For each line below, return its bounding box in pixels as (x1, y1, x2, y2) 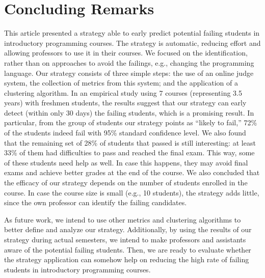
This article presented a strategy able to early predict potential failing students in (4, 27, 260, 38)
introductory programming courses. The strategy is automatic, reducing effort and (4, 37, 261, 48)
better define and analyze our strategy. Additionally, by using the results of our (4, 224, 252, 235)
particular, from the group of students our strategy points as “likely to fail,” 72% (4, 117, 257, 128)
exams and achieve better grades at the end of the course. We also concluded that (4, 167, 260, 178)
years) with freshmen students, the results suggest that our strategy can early (4, 97, 247, 108)
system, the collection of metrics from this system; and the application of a (4, 77, 238, 88)
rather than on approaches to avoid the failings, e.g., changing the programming (4, 57, 254, 68)
